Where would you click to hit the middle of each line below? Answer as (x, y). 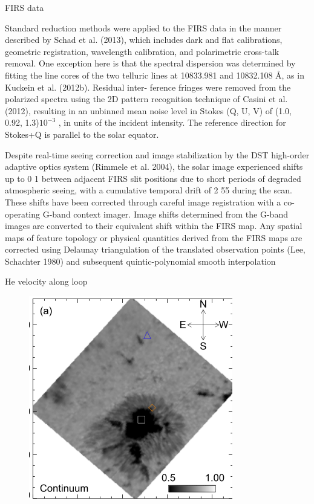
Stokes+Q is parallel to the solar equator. (82, 134)
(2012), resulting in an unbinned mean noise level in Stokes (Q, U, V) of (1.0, (148, 110)
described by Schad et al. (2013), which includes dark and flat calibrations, (144, 40)
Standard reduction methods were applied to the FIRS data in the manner (143, 27)
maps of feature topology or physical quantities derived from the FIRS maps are (154, 237)
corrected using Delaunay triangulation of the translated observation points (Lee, (155, 249)
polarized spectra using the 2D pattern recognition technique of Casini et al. (146, 99)
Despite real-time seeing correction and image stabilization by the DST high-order (157, 154)
